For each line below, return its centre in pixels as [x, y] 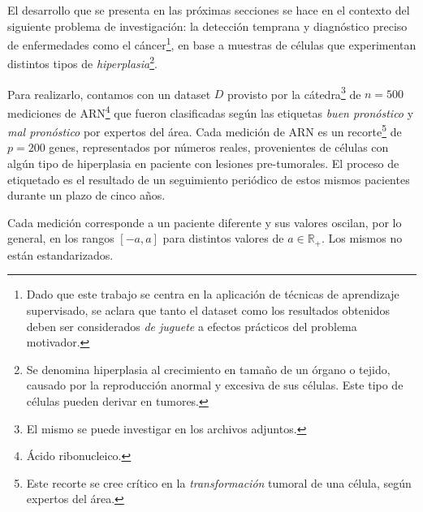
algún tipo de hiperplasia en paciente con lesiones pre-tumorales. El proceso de [203, 163]
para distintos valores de [223, 238]
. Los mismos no [362, 238]
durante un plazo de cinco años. [86, 195]
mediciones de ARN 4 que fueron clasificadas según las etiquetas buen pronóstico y [211, 111]
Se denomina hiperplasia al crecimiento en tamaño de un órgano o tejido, [208, 369]
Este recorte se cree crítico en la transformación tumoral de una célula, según [219, 482]
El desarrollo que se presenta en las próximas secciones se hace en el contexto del [209, 10]
